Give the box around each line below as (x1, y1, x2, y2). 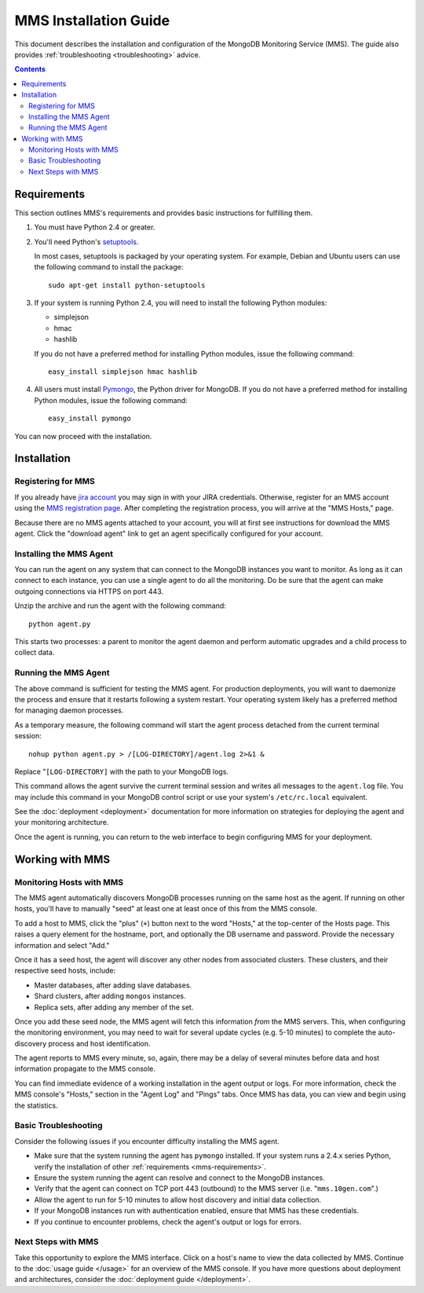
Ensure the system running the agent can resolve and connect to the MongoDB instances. (34, 1173, 325, 1182)
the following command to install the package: (34, 262, 184, 272)
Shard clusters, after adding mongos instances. (34, 991, 186, 1001)
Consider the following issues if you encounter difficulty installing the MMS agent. (14, 1136, 280, 1146)
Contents (14, 64, 46, 74)
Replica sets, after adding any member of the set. (34, 1002, 194, 1012)
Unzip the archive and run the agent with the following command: (14, 601, 227, 610)
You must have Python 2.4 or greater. (34, 222, 155, 232)
